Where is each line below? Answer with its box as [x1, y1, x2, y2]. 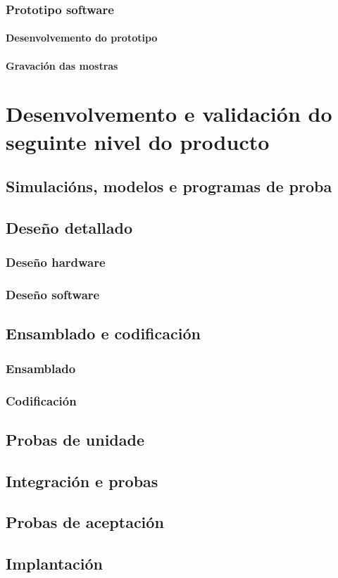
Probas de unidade [6, 428, 144, 450]
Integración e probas [6, 470, 158, 491]
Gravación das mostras [6, 58, 118, 73]
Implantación [6, 553, 103, 574]
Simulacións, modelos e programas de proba [6, 175, 332, 197]
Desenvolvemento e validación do [6, 99, 332, 128]
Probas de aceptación [6, 511, 164, 533]
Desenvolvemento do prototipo [6, 30, 158, 45]
